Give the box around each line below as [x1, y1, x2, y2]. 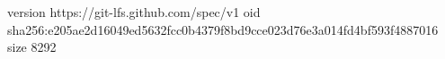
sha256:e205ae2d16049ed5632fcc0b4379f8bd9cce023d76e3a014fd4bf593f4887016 [7, 20, 439, 38]
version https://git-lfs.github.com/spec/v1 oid [7, 3, 261, 21]
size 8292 [7, 38, 57, 56]
